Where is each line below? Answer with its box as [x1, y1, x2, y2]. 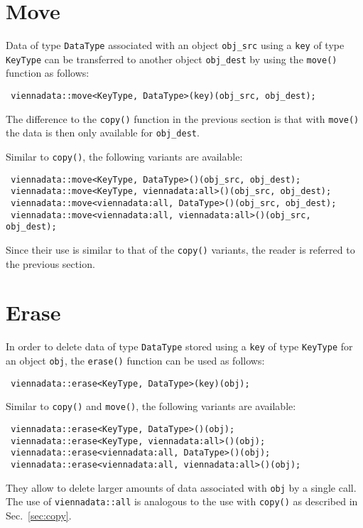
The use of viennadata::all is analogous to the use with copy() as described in [6, 494, 358, 509]
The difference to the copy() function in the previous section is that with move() [6, 111, 359, 126]
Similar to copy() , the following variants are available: [6, 149, 243, 163]
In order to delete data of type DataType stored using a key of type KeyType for [6, 339, 353, 354]
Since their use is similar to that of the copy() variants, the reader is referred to [6, 242, 355, 257]
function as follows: [6, 65, 90, 80]
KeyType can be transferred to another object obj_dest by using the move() [6, 51, 337, 66]
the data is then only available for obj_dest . [6, 125, 200, 140]
